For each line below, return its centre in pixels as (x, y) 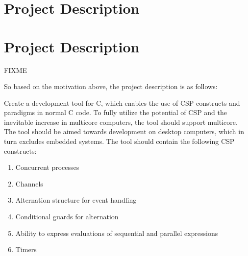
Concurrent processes (47, 167)
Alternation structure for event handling (76, 200)
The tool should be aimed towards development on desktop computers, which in (124, 131)
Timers (26, 249)
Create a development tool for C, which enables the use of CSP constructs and (122, 103)
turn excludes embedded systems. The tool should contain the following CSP (119, 141)
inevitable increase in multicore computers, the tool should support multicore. (121, 122)
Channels (29, 183)
